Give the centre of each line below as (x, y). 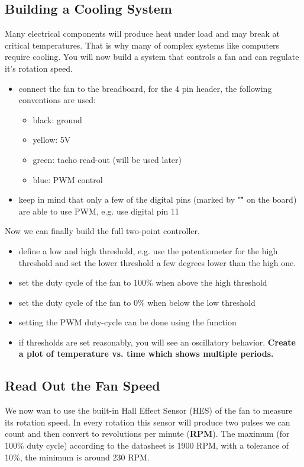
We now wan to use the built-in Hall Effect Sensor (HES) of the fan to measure (149, 410)
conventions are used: (57, 100)
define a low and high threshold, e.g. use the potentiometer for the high (148, 250)
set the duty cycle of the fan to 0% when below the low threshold (137, 302)
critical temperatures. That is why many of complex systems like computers (142, 45)
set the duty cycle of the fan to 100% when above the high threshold (143, 282)
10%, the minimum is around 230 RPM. (77, 457)
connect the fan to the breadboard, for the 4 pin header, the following (145, 88)
